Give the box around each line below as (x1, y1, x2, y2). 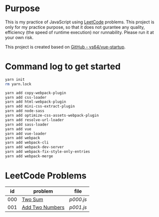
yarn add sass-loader (5, 122, 49, 127)
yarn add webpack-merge (5, 154, 53, 159)
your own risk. (5, 35, 34, 40)
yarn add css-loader (5, 95, 47, 100)
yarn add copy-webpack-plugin (5, 90, 67, 95)
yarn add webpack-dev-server (5, 145, 64, 150)
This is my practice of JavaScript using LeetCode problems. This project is (5, 19, 155, 25)
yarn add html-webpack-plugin (5, 99, 67, 105)
